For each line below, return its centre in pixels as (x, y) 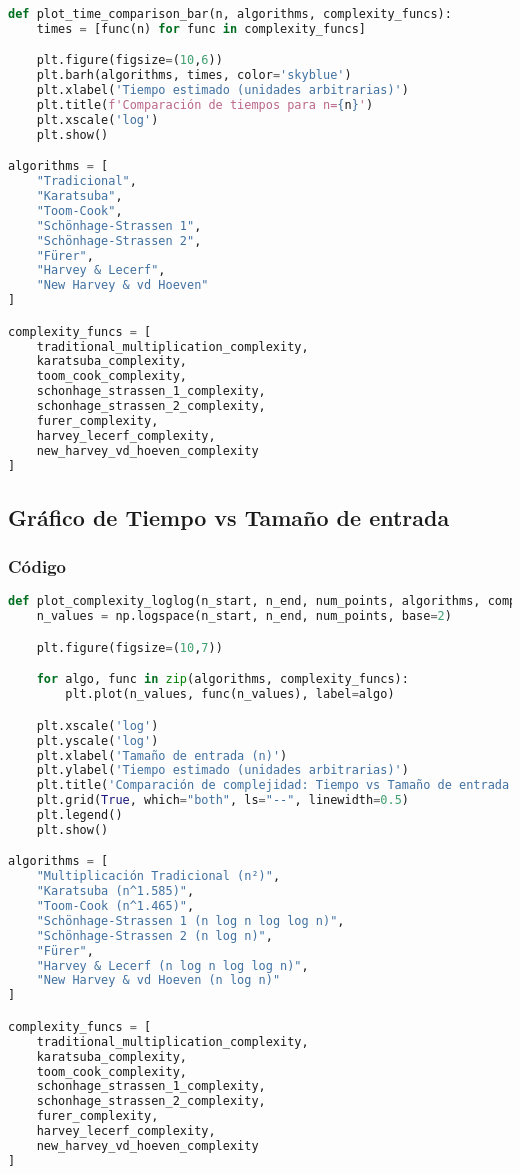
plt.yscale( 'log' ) (97, 740)
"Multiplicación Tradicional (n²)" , (158, 876)
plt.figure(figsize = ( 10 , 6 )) (129, 60)
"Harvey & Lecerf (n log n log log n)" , (172, 965)
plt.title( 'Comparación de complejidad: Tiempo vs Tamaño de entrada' (276, 785)
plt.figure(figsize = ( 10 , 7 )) (129, 647)
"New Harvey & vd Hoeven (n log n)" (158, 980)
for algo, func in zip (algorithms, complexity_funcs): (222, 679)
